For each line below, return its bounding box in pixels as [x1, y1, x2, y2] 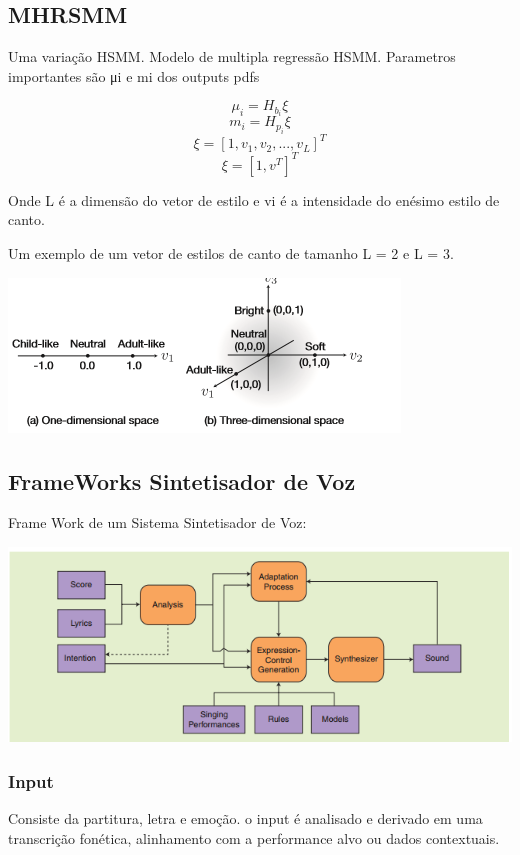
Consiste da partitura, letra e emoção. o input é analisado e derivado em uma [8, 808, 483, 829]
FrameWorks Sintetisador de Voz [8, 465, 356, 496]
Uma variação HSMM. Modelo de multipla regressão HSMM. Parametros [8, 46, 456, 67]
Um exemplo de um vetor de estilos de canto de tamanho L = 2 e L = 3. [8, 243, 454, 264]
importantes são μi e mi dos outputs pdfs [8, 65, 260, 86]
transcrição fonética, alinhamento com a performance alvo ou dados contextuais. [8, 827, 500, 848]
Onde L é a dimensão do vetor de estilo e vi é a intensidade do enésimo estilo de [8, 189, 500, 210]
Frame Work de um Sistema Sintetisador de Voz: [8, 512, 307, 533]
